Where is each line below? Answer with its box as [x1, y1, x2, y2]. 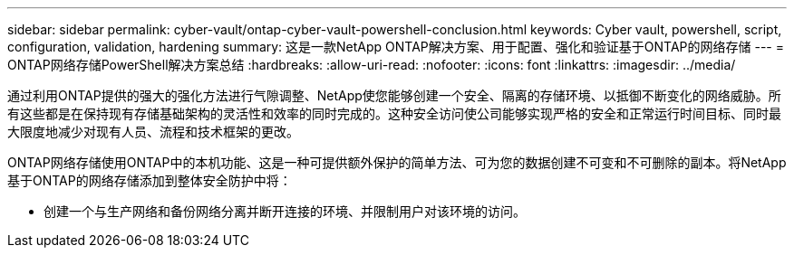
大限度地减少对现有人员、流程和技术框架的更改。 [7, 124, 299, 139]
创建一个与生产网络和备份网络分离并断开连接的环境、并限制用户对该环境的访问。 [44, 203, 526, 219]
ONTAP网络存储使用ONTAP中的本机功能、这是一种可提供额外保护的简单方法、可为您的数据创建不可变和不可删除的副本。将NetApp [7, 155, 787, 170]
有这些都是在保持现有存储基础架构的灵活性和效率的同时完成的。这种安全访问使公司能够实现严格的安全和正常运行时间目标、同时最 [7, 106, 781, 121]
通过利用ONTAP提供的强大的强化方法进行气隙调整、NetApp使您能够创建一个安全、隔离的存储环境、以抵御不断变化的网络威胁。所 [7, 88, 781, 103]
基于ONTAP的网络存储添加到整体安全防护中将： [7, 173, 292, 188]
